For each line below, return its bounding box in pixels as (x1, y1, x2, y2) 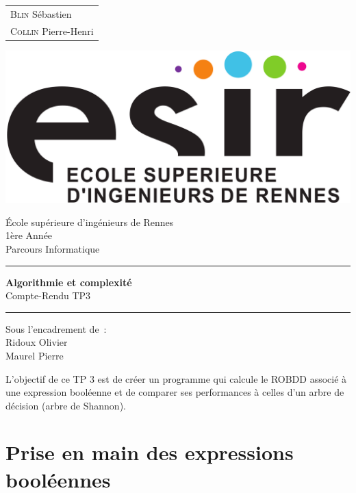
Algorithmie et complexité (5, 275, 132, 289)
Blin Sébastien (10, 6, 72, 21)
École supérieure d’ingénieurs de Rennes (5, 214, 174, 229)
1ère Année (5, 228, 53, 242)
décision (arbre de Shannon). (5, 398, 126, 412)
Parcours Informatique (5, 241, 100, 255)
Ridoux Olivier (5, 335, 68, 349)
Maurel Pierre (5, 348, 64, 362)
